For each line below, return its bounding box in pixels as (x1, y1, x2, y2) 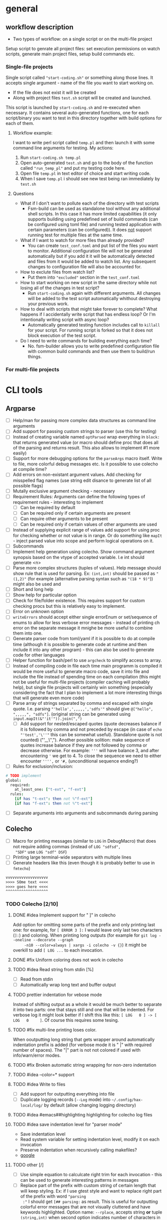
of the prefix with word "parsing (20, 1193, 86, 1200)
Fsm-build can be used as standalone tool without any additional (27, 206, 161, 212)
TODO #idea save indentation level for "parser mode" (12, 1121, 122, 1127)
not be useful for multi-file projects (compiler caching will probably (12, 679, 150, 685)
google (20, 1152, 35, 1158)
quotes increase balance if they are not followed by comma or (20, 742, 148, 748)
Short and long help (12, 586, 54, 592)
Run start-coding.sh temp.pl (20, 155, 81, 161)
